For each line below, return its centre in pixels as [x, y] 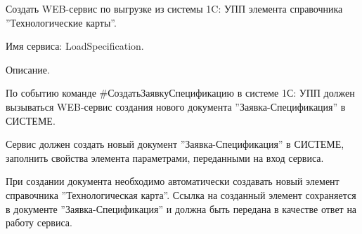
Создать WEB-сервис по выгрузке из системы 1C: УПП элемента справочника [174, 8]
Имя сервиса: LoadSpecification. [75, 46]
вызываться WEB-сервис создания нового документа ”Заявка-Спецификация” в [176, 106]
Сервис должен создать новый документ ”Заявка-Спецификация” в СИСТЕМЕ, [175, 144]
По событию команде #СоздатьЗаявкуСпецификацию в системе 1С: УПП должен [180, 93]
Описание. [28, 69]
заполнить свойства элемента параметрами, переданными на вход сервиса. [165, 157]
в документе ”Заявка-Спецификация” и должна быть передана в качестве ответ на [181, 208]
